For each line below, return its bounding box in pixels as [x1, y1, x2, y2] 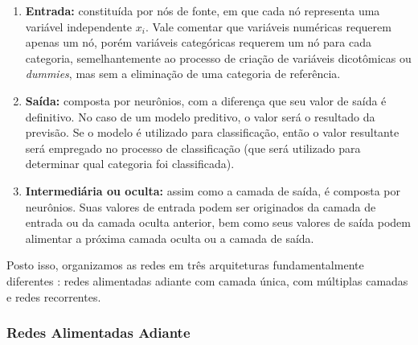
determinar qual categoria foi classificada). [25, 155, 235, 172]
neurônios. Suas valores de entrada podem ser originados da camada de [25, 198, 376, 215]
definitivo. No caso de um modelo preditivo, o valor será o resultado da [25, 108, 375, 125]
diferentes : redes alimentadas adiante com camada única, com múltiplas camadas [6, 272, 408, 289]
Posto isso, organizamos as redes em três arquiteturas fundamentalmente [6, 257, 364, 273]
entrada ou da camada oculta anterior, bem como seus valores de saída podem [25, 214, 411, 231]
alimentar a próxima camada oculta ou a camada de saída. [25, 229, 314, 246]
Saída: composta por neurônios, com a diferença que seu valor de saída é [25, 92, 387, 109]
